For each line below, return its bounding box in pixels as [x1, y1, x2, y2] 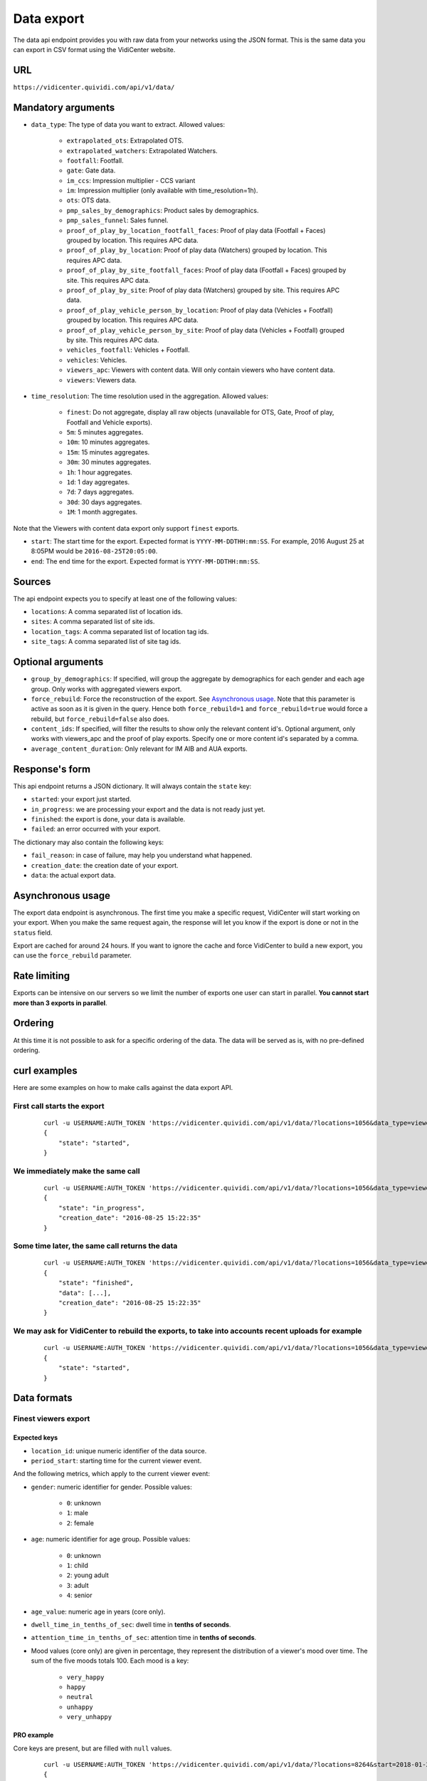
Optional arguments [13, 656, 104, 668]
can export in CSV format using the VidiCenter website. [13, 45, 176, 53]
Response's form [13, 763, 91, 775]
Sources [13, 576, 51, 588]
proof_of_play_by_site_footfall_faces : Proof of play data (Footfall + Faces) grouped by [66, 266, 347, 274]
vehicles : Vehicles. [66, 355, 127, 364]
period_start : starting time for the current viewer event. [31, 1456, 202, 1465]
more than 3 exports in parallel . [13, 998, 107, 1007]
